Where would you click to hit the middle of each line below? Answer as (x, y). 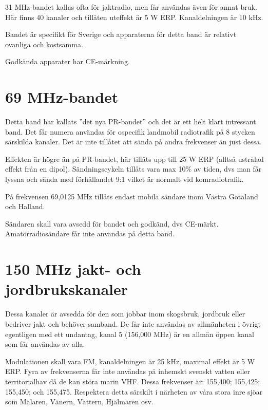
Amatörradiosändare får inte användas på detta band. (90, 234)
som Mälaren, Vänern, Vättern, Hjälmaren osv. (79, 402)
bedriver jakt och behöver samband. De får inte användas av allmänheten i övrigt (133, 323)
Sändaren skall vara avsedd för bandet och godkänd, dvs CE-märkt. (112, 223)
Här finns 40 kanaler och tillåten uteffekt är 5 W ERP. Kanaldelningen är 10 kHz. (134, 17)
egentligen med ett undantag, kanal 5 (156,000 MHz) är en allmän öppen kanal (130, 334)
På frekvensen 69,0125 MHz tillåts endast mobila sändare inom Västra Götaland (132, 196)
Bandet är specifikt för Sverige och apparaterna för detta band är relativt (121, 34)
